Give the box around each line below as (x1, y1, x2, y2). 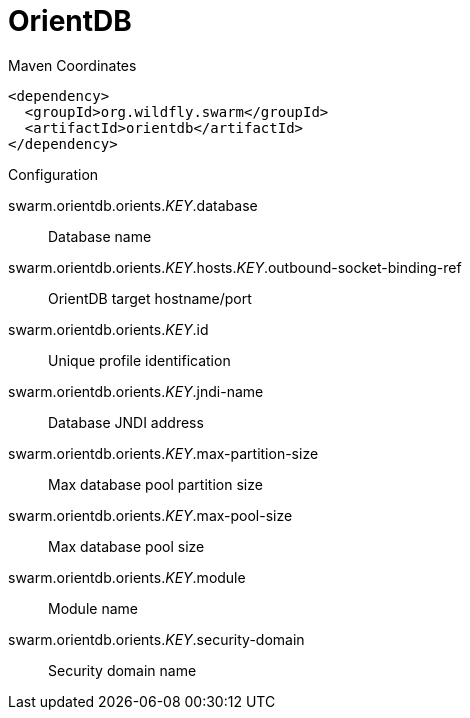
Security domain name (48, 661, 197, 679)
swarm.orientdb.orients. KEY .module (8, 568, 246, 586)
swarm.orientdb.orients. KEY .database (8, 196, 258, 214)
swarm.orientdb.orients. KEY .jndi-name (8, 382, 264, 400)
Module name (48, 599, 138, 617)
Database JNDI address (48, 413, 204, 431)
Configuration (8, 165, 99, 183)
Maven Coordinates (8, 56, 137, 74)
